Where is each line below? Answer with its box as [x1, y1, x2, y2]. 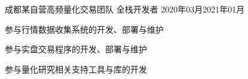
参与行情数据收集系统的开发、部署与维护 [5, 23, 164, 35]
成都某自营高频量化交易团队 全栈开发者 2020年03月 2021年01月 [5, 3, 245, 15]
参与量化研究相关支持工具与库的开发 [5, 62, 147, 75]
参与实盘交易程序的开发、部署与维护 [5, 43, 147, 55]
